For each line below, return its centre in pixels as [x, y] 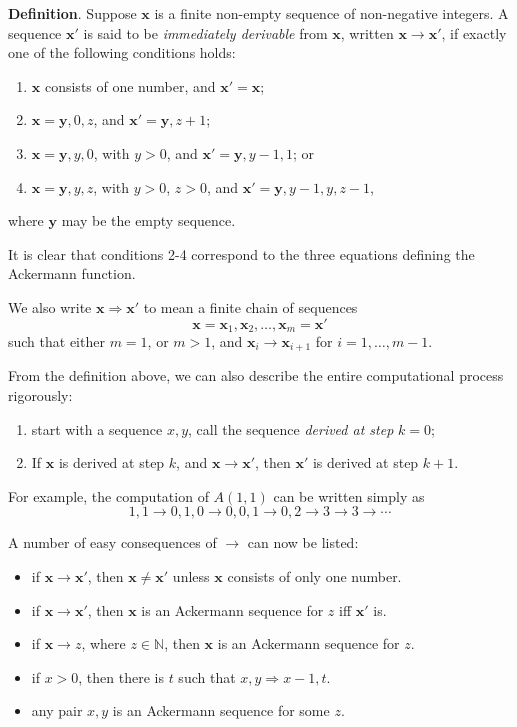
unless [191, 576]
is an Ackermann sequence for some [221, 710]
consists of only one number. [314, 576]
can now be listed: [303, 542]
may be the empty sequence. [148, 220]
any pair [57, 710]
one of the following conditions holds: [122, 52]
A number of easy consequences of [112, 542]
